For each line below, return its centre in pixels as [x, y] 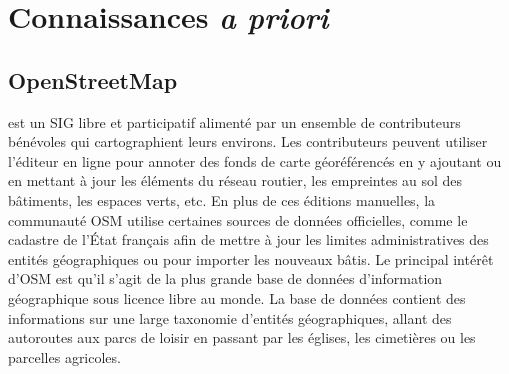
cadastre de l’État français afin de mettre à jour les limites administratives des [248, 239]
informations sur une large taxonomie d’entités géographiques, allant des [230, 317]
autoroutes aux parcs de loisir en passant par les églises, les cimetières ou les [242, 337]
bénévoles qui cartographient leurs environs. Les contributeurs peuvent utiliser [248, 141]
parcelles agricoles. [64, 356]
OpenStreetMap [93, 79]
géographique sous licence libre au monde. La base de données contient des [237, 297]
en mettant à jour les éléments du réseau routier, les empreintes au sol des [235, 180]
